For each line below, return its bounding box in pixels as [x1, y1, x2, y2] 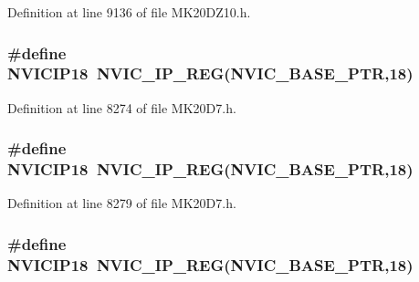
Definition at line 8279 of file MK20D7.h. [7, 193, 236, 213]
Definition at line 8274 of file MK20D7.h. [7, 98, 236, 117]
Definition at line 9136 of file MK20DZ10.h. [7, 3, 251, 21]
